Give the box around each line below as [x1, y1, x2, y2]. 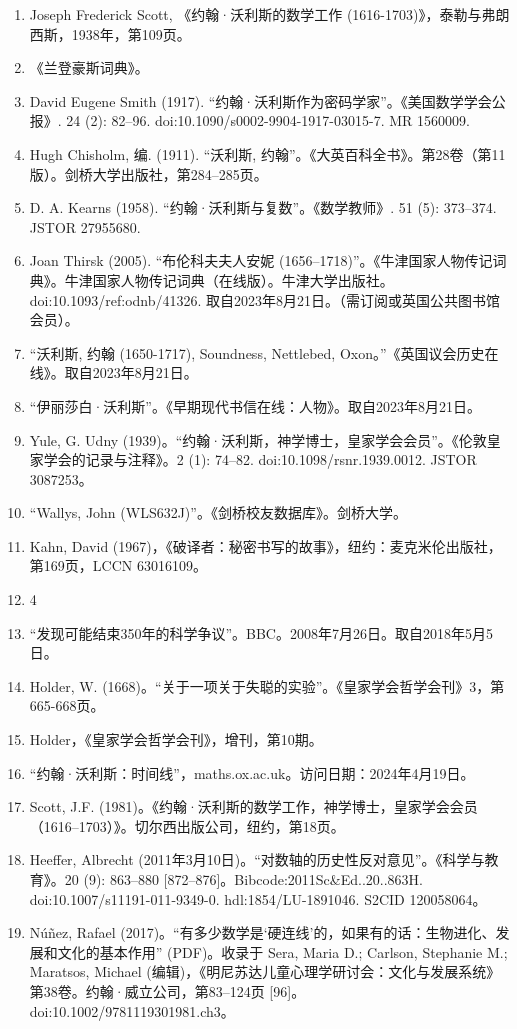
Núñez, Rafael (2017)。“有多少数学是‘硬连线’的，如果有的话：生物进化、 [29, 922, 496, 943]
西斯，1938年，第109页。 [29, 23, 191, 44]
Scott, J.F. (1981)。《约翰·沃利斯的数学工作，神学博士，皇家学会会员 [29, 796, 478, 817]
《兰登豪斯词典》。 [29, 57, 149, 78]
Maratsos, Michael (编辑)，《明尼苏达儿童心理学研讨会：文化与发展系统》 [29, 961, 501, 982]
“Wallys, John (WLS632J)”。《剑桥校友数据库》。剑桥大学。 [29, 502, 407, 523]
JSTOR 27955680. [29, 216, 141, 237]
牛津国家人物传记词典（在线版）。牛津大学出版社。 [64, 269, 394, 290]
